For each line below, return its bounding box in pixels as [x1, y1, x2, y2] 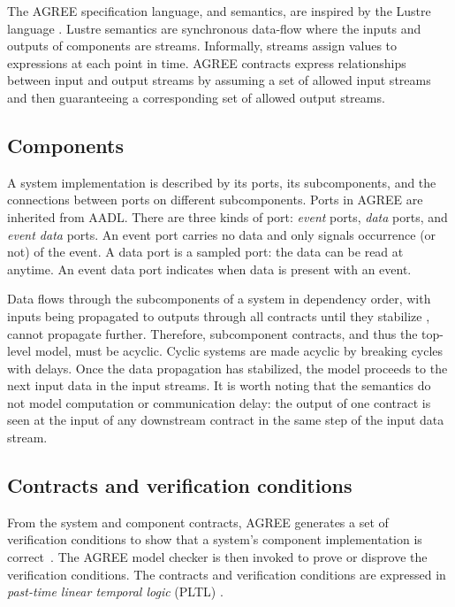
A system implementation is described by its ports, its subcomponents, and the [7, 173, 436, 191]
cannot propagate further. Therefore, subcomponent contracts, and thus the [7, 324, 418, 342]
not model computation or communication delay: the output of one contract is [7, 393, 431, 411]
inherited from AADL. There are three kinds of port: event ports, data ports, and [7, 207, 448, 226]
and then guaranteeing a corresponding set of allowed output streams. [7, 88, 385, 106]
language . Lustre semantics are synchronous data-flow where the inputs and [7, 19, 421, 37]
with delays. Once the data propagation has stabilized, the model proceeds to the [7, 358, 448, 377]
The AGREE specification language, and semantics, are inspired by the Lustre [7, 2, 431, 19]
